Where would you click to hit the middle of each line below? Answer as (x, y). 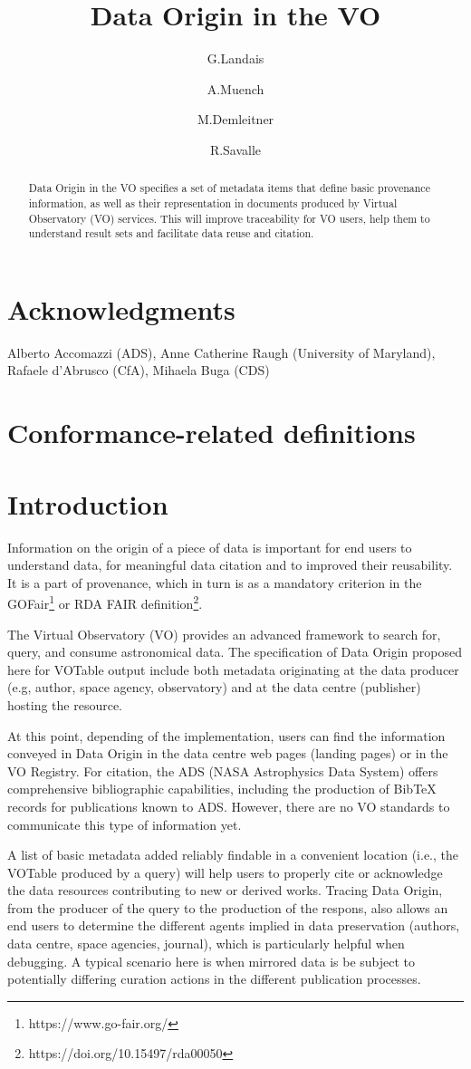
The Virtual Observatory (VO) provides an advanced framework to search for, (224, 634)
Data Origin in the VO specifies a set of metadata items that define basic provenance (229, 188)
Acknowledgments (121, 308)
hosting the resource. (65, 704)
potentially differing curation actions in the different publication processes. (214, 979)
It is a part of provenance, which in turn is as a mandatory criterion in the (215, 582)
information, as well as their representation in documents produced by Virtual (213, 202)
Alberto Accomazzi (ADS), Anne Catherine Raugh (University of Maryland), (221, 352)
